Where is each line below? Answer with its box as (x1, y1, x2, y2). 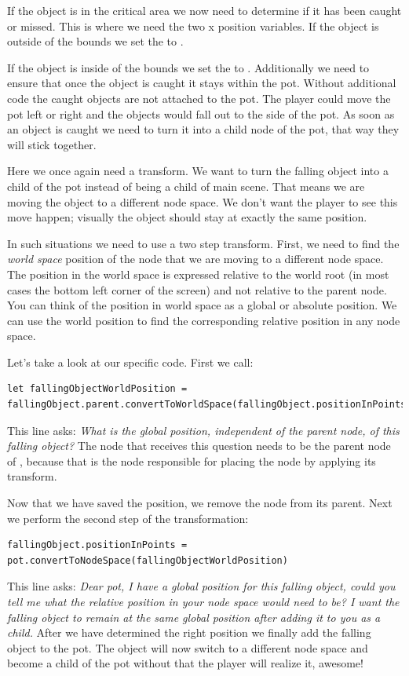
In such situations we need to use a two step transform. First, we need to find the (7, 235, 400, 251)
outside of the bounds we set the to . (7, 33, 184, 49)
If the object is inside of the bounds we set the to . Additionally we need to (7, 59, 370, 75)
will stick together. (7, 136, 97, 152)
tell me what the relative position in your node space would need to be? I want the (7, 594, 400, 609)
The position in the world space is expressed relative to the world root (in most (7, 265, 389, 282)
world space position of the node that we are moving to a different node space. (7, 250, 384, 267)
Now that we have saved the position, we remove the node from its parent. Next (7, 495, 393, 511)
